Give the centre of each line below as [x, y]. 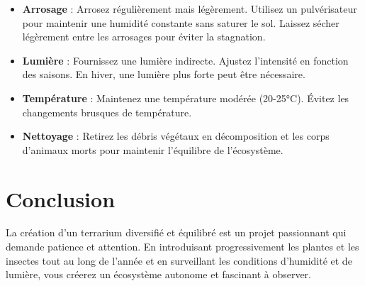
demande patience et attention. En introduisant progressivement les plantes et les [182, 247]
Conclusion [61, 198]
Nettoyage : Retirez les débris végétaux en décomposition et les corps [176, 136]
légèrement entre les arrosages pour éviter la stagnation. [144, 37]
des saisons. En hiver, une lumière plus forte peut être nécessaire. [164, 74]
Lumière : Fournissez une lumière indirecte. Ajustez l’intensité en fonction [185, 60]
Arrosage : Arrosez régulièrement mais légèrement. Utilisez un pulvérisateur [190, 9]
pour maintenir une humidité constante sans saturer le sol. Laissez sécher [181, 22]
